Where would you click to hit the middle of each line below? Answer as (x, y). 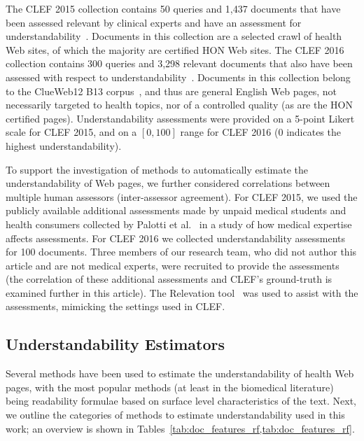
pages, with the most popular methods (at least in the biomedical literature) (170, 387)
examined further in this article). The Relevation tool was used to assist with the (182, 292)
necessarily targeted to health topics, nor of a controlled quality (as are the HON (179, 105)
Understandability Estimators (115, 344)
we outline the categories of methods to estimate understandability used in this (175, 415)
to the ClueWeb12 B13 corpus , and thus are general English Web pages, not (171, 91)
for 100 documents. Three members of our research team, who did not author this (181, 252)
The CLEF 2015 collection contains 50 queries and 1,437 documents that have (173, 8)
